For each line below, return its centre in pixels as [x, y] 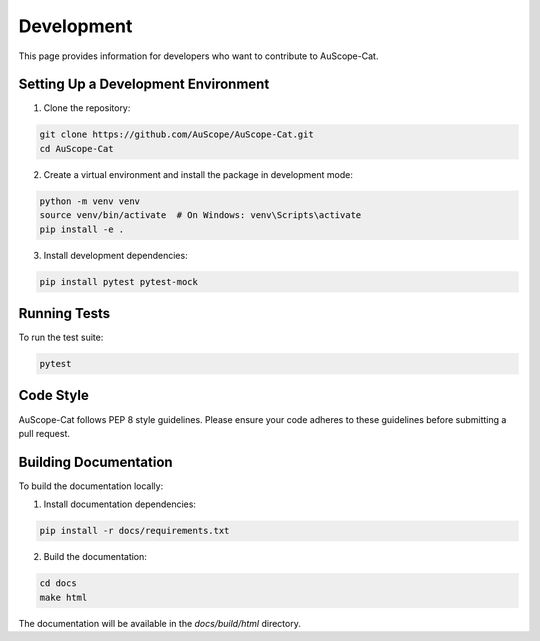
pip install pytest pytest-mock [119, 281]
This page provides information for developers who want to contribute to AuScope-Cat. [198, 56]
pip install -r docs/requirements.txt [134, 531]
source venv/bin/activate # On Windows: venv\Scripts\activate [200, 215]
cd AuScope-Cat [76, 148]
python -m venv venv [89, 201]
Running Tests [64, 313]
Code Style [53, 395]
